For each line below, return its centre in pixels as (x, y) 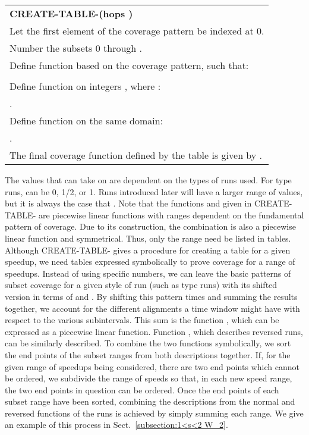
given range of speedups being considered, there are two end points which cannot (152, 366)
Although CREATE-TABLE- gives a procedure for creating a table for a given (148, 250)
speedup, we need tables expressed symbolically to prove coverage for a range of (150, 262)
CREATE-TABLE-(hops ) (71, 13)
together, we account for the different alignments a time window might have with (152, 308)
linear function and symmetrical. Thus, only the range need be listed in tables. (148, 238)
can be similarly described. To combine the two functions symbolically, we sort (148, 343)
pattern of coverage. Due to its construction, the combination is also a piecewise (150, 226)
